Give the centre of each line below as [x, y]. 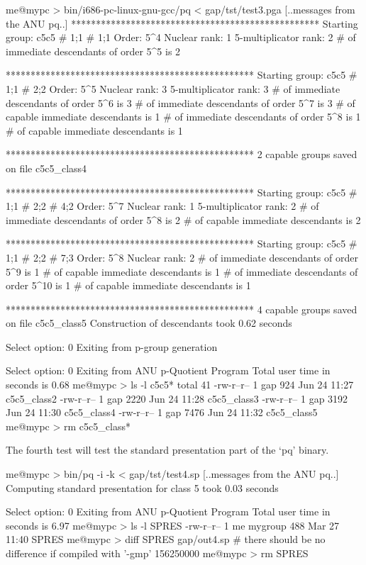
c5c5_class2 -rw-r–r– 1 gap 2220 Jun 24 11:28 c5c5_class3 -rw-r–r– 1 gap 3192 [177, 398]
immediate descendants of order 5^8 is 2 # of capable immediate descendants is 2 [183, 219]
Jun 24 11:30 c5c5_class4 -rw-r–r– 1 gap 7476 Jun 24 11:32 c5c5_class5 [162, 412]
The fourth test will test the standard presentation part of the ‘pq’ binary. [167, 450]
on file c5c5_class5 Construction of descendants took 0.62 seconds [149, 323]
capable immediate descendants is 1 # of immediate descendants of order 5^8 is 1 [183, 117]
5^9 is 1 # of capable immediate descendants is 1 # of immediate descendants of [182, 271]
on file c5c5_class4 [46, 168]
